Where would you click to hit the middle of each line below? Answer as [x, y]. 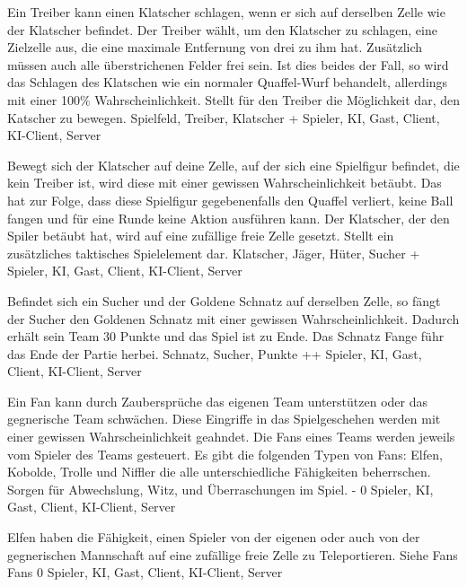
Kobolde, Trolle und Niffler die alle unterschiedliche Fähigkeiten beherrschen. [219, 472]
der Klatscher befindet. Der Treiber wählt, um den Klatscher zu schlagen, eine [222, 29]
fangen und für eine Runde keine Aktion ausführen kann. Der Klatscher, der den [229, 218]
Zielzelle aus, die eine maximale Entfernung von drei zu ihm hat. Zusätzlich [215, 47]
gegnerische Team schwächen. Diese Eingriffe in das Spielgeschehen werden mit [224, 419]
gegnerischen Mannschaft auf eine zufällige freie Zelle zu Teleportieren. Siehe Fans [233, 554]
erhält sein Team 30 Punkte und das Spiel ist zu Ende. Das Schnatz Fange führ [226, 336]
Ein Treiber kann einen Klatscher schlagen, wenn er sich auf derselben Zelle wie [226, 12]
